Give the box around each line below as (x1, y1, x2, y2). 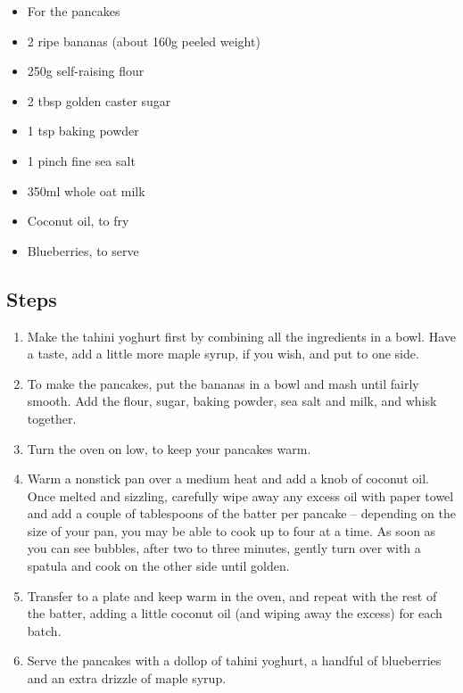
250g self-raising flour (27, 62, 145, 80)
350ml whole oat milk (27, 181, 145, 200)
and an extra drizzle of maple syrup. (27, 669, 227, 688)
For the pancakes (27, 2, 120, 20)
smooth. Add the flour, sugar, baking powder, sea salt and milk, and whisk (27, 392, 437, 410)
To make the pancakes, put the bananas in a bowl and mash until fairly (27, 374, 419, 392)
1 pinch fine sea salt (27, 151, 136, 169)
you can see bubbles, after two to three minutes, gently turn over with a (27, 539, 421, 557)
